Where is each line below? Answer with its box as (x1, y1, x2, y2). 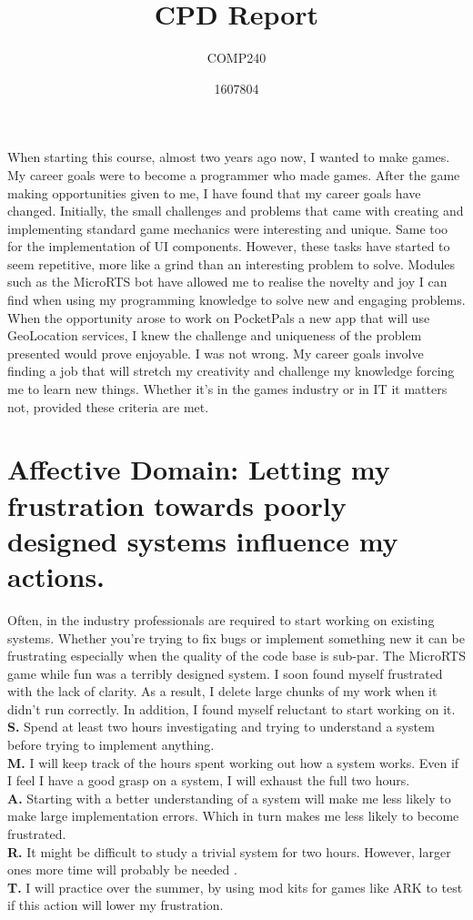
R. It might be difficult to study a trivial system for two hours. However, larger (7, 842, 451, 861)
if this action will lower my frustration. (7, 895, 224, 915)
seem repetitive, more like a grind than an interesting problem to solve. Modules (7, 254, 456, 273)
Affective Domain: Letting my (7, 450, 390, 488)
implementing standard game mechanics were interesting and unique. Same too (7, 218, 448, 238)
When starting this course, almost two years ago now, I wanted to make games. (7, 147, 450, 167)
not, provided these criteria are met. (7, 397, 209, 416)
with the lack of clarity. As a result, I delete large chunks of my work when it (7, 682, 438, 701)
